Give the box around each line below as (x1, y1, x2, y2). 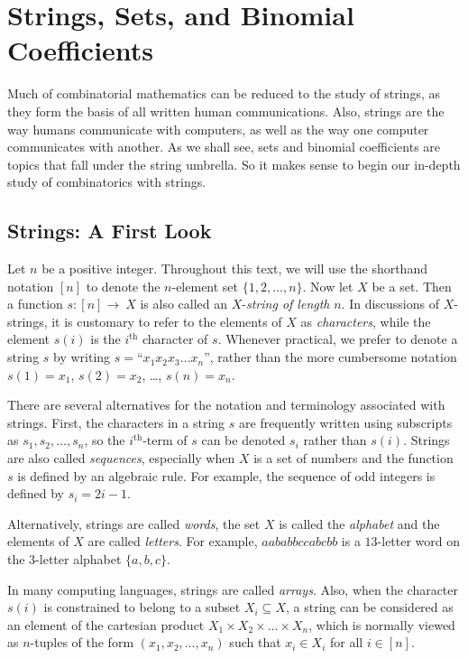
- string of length (242, 294, 330, 313)
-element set (171, 276, 239, 295)
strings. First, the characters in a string (7, 412, 225, 431)
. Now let (302, 276, 353, 295)
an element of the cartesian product (7, 615, 205, 634)
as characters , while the (300, 311, 431, 330)
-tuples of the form (30, 633, 134, 652)
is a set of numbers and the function (253, 449, 454, 468)
